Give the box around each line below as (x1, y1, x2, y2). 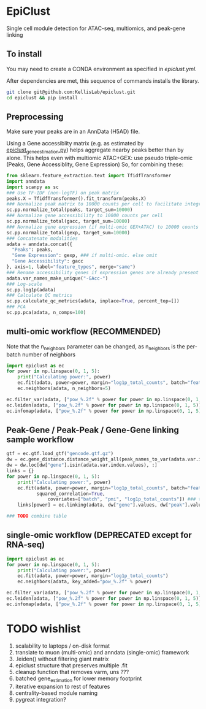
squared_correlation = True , (36, 491, 105, 497)
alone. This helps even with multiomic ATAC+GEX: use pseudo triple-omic (6, 155, 193, 162)
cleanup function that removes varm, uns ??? (15, 668, 129, 675)
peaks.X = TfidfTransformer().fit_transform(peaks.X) (6, 195, 147, 202)
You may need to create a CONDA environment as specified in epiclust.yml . (6, 65, 197, 72)
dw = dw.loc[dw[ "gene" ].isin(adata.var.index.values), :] (6, 462, 158, 469)
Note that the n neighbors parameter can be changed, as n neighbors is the (6, 342, 185, 351)
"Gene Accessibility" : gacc (12, 258, 84, 264)
